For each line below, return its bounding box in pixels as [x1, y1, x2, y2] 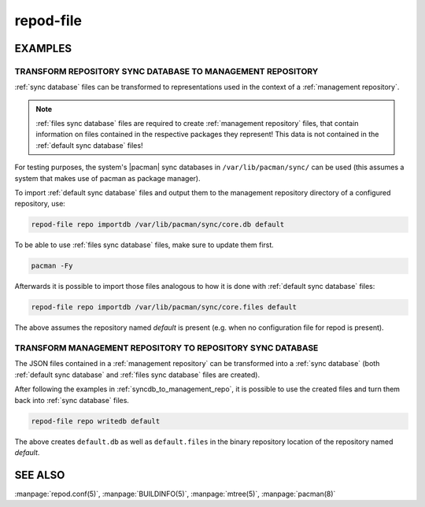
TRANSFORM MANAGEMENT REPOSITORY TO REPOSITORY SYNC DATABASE [14, 342, 319, 353]
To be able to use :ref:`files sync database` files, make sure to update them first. [14, 240, 275, 250]
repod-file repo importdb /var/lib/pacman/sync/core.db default [31, 220, 285, 229]
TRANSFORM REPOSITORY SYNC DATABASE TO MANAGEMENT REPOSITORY [14, 65, 319, 76]
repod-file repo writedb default [31, 416, 161, 425]
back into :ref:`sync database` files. [14, 395, 130, 405]
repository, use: [14, 199, 66, 209]
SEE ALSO [14, 468, 65, 482]
